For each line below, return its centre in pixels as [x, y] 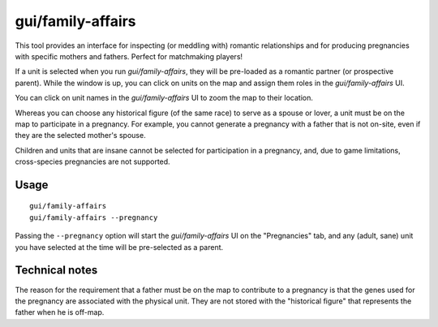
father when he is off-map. [60, 312]
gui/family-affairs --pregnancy [94, 217]
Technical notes [56, 271]
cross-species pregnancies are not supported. [92, 161]
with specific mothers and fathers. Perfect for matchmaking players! [129, 56]
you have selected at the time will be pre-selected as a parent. [119, 247]
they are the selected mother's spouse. [80, 136]
